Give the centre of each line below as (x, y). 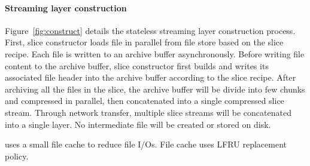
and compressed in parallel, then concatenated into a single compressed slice (145, 101)
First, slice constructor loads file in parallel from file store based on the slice (144, 42)
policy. (17, 156)
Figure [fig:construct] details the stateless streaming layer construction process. (150, 30)
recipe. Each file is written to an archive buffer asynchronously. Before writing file (155, 53)
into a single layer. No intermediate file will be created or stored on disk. (138, 124)
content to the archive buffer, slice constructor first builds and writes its (137, 65)
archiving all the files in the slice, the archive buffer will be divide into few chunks (155, 89)
